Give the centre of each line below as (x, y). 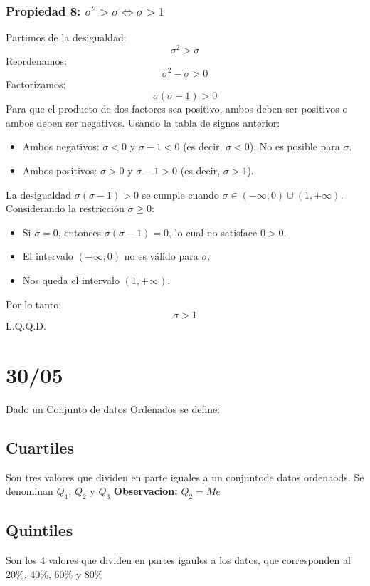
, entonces (80, 232)
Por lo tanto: (34, 304)
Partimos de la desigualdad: (66, 37)
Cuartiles (40, 447)
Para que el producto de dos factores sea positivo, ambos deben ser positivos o (177, 109)
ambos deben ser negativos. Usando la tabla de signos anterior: (143, 122)
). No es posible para (295, 146)
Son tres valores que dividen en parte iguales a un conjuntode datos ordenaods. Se (185, 477)
